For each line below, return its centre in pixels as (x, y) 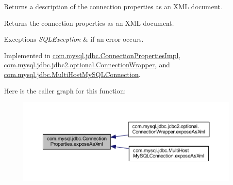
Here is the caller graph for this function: (65, 90)
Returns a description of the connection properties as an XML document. (113, 6)
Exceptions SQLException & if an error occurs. (74, 39)
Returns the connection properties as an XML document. (89, 23)
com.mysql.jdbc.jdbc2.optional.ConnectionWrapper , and (87, 65)
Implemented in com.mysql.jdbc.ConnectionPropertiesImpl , (92, 55)
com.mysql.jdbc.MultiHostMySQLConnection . (72, 74)
